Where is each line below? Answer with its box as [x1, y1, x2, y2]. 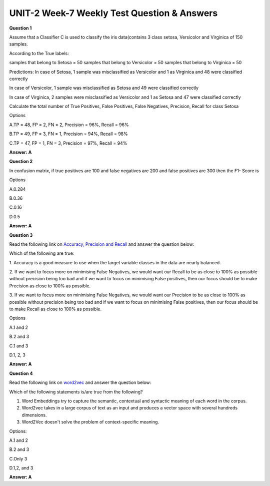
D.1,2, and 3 [9, 465, 33, 471]
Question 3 [9, 232, 33, 238]
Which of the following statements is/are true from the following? [9, 388, 143, 395]
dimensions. [21, 412, 47, 418]
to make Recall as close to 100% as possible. [9, 306, 102, 312]
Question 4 [9, 370, 33, 376]
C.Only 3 [9, 455, 27, 461]
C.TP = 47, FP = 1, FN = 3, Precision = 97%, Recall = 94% [9, 140, 127, 146]
